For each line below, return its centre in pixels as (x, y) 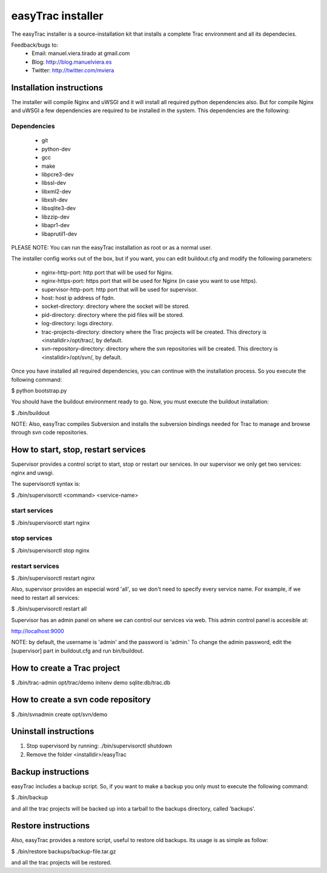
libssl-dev (54, 183)
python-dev (56, 149)
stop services (32, 538)
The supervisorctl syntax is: (46, 484)
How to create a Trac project (66, 668)
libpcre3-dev (58, 174)
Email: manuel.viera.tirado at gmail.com (81, 53)
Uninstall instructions (53, 732)
